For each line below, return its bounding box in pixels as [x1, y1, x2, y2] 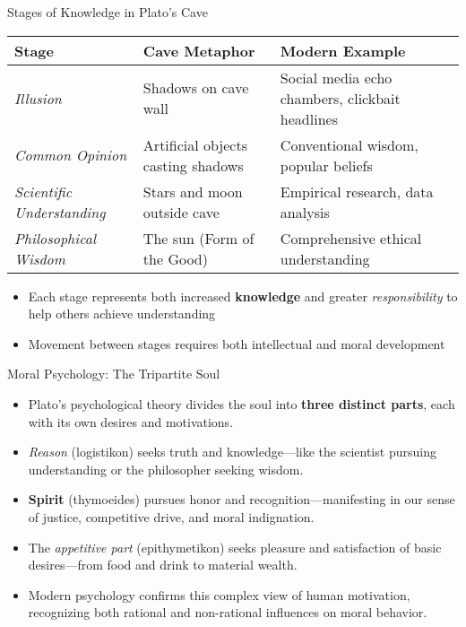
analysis [280, 201, 330, 222]
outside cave [142, 201, 220, 222]
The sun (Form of [142, 227, 255, 248]
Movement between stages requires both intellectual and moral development [28, 334, 445, 353]
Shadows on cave [142, 77, 249, 99]
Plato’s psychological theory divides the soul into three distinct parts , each [28, 394, 455, 413]
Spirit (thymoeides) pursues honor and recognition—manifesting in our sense [28, 490, 455, 509]
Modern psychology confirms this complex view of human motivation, [28, 585, 410, 604]
